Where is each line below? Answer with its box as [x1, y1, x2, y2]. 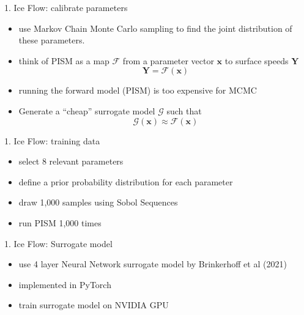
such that [166, 104, 202, 117]
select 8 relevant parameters [18, 155, 124, 168]
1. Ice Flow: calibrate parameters [4, 1, 128, 13]
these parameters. [18, 34, 85, 46]
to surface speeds [224, 54, 289, 67]
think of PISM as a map [18, 54, 109, 67]
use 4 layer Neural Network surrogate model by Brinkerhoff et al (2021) [18, 258, 287, 270]
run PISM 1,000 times [18, 216, 102, 229]
